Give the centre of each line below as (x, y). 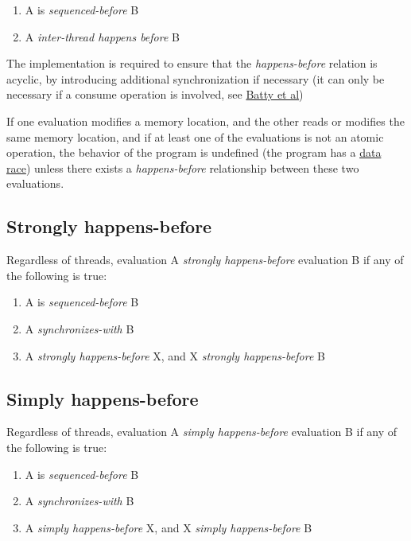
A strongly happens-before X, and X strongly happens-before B (175, 355)
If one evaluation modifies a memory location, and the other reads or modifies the (205, 121)
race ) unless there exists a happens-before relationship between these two (183, 167)
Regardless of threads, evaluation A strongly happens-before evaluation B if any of (205, 260)
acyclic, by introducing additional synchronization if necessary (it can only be (196, 78)
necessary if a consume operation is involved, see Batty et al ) (155, 94)
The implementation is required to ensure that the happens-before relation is (192, 63)
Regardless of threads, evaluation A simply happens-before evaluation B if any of (202, 432)
